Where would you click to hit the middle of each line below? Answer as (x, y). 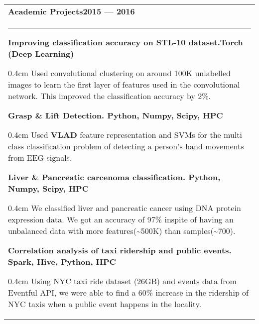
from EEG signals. (40, 158)
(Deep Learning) (41, 54)
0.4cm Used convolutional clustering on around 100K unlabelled (119, 73)
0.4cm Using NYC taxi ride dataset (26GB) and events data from (122, 281)
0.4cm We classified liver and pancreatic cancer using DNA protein (125, 208)
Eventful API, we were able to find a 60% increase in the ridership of (129, 292)
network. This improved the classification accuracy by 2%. (110, 96)
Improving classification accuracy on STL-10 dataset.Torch (126, 42)
